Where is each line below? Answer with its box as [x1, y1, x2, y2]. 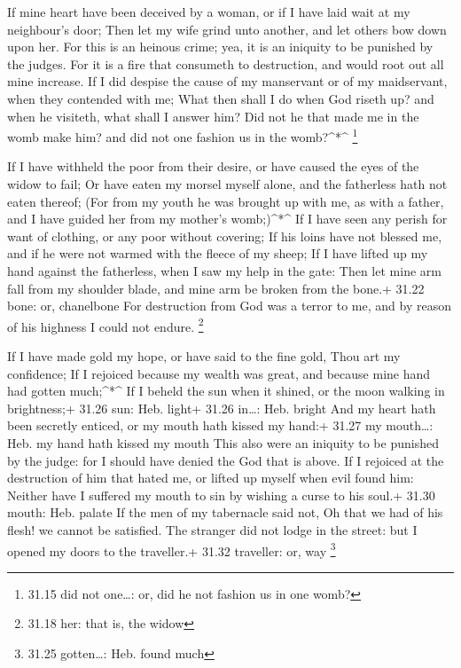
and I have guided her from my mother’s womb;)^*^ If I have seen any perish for [7, 209, 448, 228]
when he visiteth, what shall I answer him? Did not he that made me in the [7, 106, 419, 125]
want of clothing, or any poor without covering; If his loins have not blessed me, [7, 226, 442, 245]
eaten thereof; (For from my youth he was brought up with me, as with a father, [7, 192, 444, 210]
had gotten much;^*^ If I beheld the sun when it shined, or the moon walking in [7, 381, 445, 400]
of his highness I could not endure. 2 [7, 314, 204, 335]
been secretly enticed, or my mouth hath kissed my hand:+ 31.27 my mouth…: [7, 416, 434, 435]
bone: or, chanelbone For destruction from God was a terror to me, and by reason [7, 296, 451, 315]
